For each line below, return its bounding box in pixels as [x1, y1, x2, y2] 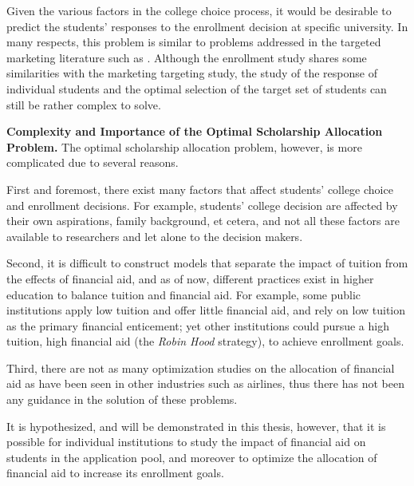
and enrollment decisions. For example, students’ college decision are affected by [6, 196, 398, 213]
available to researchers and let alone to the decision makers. [6, 227, 303, 244]
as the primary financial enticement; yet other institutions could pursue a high [6, 317, 389, 334]
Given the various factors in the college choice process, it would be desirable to [6, 2, 392, 18]
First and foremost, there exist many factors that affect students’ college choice [6, 180, 393, 197]
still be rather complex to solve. [6, 96, 161, 113]
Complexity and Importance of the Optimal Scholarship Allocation [6, 123, 383, 140]
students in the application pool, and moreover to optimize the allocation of [6, 448, 377, 465]
